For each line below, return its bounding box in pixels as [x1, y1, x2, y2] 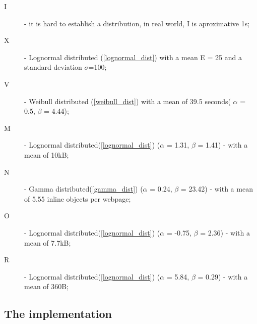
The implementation [4, 306, 112, 321]
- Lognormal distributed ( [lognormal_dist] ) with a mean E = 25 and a [24, 52, 242, 62]
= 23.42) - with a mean [180, 183, 253, 194]
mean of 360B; [24, 281, 69, 292]
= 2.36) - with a [200, 227, 250, 238]
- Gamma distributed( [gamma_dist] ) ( [24, 183, 143, 194]
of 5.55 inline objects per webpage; [24, 193, 131, 204]
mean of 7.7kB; [24, 237, 71, 248]
